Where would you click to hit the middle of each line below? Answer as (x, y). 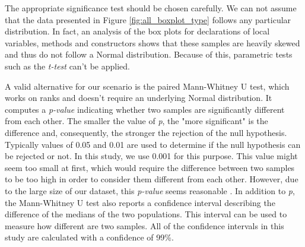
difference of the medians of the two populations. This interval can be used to (146, 214)
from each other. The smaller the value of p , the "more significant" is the (136, 121)
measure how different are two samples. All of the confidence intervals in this (144, 225)
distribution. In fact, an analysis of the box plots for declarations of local (137, 31)
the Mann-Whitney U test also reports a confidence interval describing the (140, 202)
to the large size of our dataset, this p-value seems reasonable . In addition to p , (150, 190)
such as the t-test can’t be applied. (67, 66)
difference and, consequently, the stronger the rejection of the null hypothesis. (146, 132)
